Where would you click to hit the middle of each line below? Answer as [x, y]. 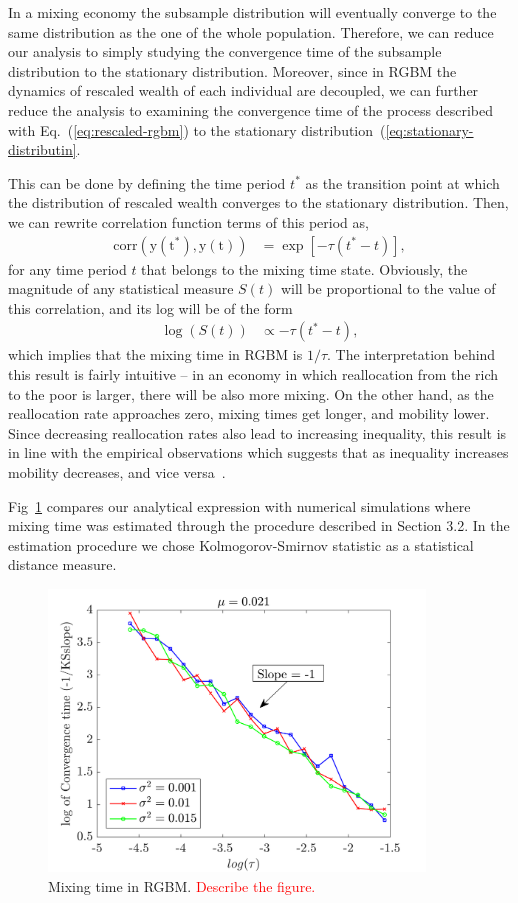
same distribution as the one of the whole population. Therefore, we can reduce [251, 31]
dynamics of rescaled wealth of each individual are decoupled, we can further [243, 90]
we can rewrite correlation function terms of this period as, [188, 221]
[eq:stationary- [429, 129]
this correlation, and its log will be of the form [150, 307]
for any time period [67, 268]
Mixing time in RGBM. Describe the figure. [182, 885]
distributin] [42, 149]
